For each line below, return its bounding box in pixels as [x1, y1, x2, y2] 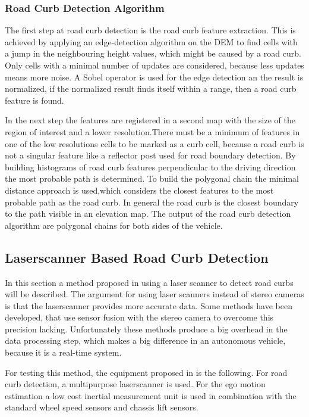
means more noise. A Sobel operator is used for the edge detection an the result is [5, 70, 304, 83]
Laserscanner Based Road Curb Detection [5, 248, 269, 266]
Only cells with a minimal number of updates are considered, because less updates [5, 59, 304, 71]
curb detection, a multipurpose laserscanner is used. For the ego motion [5, 378, 266, 390]
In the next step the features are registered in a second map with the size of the [5, 114, 295, 126]
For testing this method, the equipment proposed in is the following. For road [5, 366, 288, 378]
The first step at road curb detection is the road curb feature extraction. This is [5, 24, 296, 36]
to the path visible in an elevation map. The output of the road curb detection [5, 207, 291, 220]
